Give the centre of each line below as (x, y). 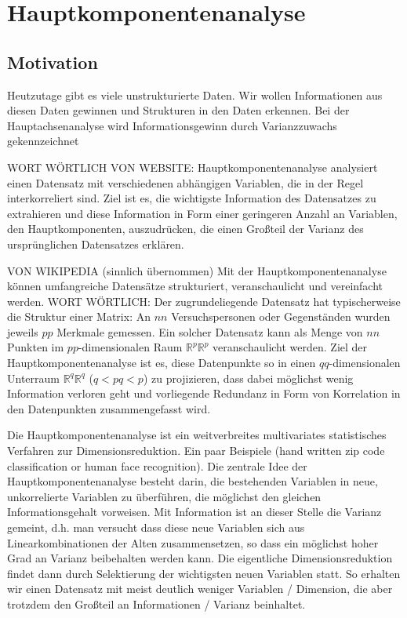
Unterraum (33, 378)
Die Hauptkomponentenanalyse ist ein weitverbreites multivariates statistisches (197, 435)
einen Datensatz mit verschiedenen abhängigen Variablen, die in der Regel (185, 182)
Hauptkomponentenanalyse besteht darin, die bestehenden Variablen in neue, (193, 481)
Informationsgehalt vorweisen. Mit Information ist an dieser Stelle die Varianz (194, 512)
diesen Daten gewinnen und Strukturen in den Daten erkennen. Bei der (178, 110)
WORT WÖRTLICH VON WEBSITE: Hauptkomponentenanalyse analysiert (193, 167)
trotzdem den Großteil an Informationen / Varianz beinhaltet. (156, 603)
